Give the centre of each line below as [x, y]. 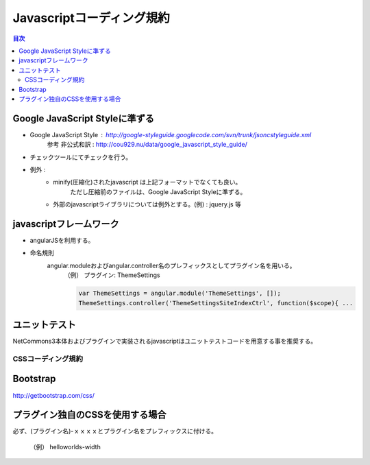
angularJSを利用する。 [62, 241]
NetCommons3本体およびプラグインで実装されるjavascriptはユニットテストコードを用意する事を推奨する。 [165, 341]
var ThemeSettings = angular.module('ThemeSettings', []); [180, 294]
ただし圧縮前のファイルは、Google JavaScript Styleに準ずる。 [158, 191]
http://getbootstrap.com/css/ [54, 395]
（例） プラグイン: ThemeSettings [112, 275]
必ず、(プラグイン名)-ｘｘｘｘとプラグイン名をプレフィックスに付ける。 [115, 431]
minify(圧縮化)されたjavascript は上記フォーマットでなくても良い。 [147, 182]
